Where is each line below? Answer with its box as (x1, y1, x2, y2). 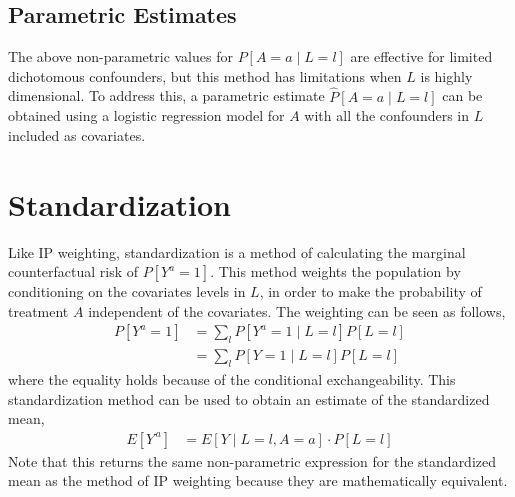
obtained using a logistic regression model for (8, 105, 285, 126)
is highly (420, 65, 473, 86)
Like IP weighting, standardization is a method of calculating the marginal (8, 241, 466, 262)
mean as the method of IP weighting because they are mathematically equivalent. (8, 470, 508, 491)
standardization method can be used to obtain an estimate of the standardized (8, 388, 490, 409)
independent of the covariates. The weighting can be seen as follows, (88, 300, 506, 321)
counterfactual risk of (8, 261, 139, 282)
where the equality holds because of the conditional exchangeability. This (8, 368, 456, 389)
